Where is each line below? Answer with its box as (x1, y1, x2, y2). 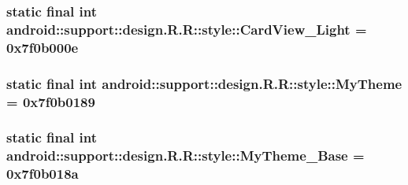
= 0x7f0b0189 (6, 91, 95, 111)
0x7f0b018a (6, 164, 79, 183)
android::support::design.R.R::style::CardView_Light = (6, 19, 367, 39)
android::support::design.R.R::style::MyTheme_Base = (6, 146, 365, 165)
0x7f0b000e (6, 37, 79, 57)
